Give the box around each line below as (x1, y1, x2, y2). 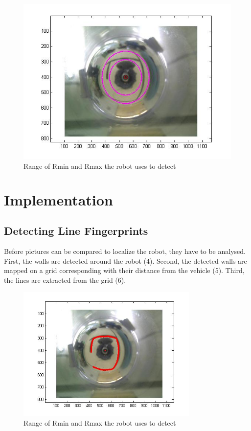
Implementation (4, 189, 113, 209)
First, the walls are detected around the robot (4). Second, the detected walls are (4, 255, 247, 266)
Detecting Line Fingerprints (4, 223, 148, 238)
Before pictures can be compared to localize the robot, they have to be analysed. (4, 246, 246, 256)
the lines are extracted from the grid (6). (4, 274, 126, 285)
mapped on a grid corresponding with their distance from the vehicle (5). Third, (4, 265, 245, 275)
